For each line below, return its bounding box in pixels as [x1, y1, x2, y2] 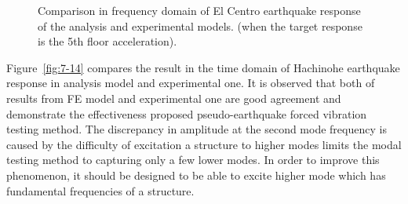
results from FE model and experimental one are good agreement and [6, 89, 341, 106]
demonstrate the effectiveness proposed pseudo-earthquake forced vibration [6, 105, 367, 122]
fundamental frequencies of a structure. [6, 182, 195, 199]
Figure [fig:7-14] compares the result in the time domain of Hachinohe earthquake [6, 59, 400, 75]
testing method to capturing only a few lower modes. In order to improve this [6, 151, 380, 168]
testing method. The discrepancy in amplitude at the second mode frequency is [6, 121, 387, 137]
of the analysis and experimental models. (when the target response [38, 17, 362, 34]
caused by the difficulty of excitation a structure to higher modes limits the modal [6, 136, 402, 152]
